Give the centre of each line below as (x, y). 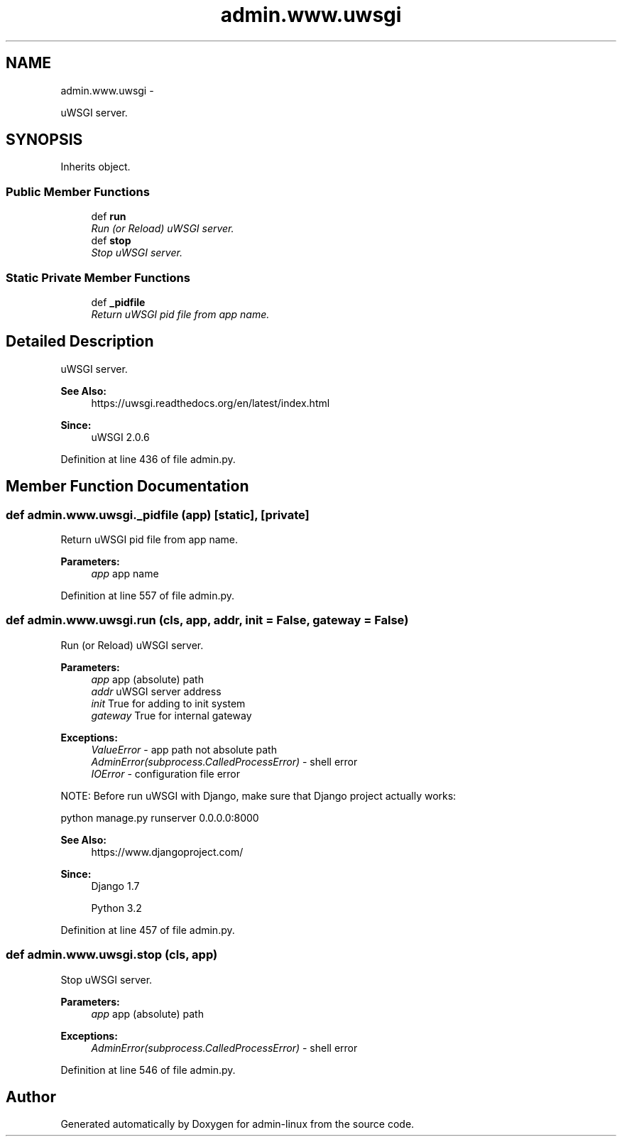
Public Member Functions (78, 191)
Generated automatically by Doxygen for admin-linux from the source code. (238, 1124)
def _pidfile (118, 302)
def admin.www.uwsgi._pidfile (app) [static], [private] (158, 515)
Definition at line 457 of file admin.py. (148, 930)
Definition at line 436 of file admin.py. (148, 459)
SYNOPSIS (44, 140)
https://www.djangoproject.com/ (167, 852)
